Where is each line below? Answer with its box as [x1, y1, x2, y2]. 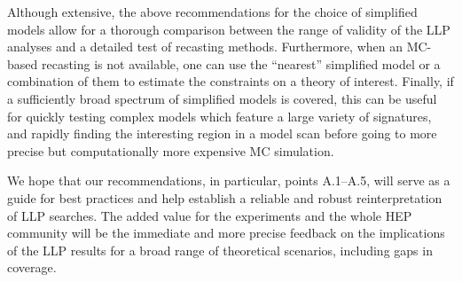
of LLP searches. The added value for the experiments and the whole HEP [7, 206, 412, 224]
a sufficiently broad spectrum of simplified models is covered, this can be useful [7, 89, 437, 107]
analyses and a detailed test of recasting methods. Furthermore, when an [7, 37, 403, 56]
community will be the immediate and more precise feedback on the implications [7, 223, 445, 242]
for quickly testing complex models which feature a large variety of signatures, [7, 106, 432, 125]
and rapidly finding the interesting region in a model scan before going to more [7, 124, 437, 143]
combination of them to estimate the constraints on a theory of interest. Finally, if [7, 72, 454, 90]
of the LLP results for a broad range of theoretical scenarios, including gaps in [7, 240, 433, 259]
